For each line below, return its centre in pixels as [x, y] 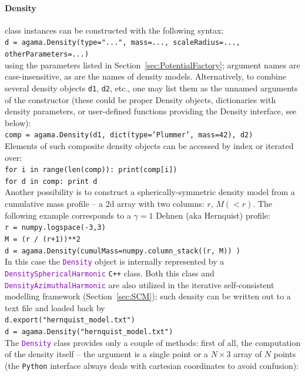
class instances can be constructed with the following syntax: [114, 30]
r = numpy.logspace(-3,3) [55, 228]
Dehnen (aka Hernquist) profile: [213, 215]
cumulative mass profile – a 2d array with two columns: [105, 204]
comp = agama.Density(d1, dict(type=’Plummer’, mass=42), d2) [129, 135]
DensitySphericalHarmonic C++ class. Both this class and [110, 273]
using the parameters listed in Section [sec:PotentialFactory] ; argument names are [152, 65]
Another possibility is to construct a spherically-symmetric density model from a [150, 192]
